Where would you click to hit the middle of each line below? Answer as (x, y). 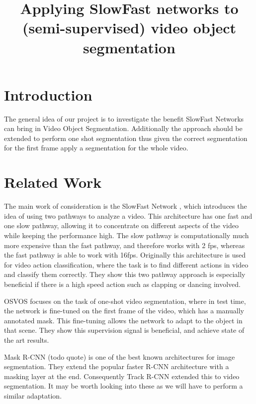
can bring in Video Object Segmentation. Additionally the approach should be (123, 128)
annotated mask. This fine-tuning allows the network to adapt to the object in (123, 320)
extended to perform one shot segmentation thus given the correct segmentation (126, 138)
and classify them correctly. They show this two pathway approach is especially (125, 274)
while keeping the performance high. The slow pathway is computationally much (127, 235)
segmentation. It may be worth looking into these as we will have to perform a (124, 386)
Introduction (48, 94)
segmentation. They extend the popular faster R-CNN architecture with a (117, 366)
